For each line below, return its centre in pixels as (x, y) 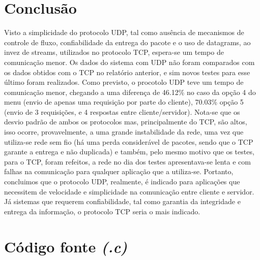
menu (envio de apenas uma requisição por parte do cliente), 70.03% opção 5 (124, 102)
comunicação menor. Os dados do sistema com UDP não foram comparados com (129, 62)
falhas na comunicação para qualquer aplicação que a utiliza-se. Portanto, (119, 171)
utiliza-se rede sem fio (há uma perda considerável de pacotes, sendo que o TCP (129, 141)
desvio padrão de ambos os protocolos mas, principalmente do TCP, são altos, (126, 122)
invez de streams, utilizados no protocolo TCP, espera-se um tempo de (114, 52)
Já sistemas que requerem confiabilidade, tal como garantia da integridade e (122, 201)
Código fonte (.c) (66, 246)
